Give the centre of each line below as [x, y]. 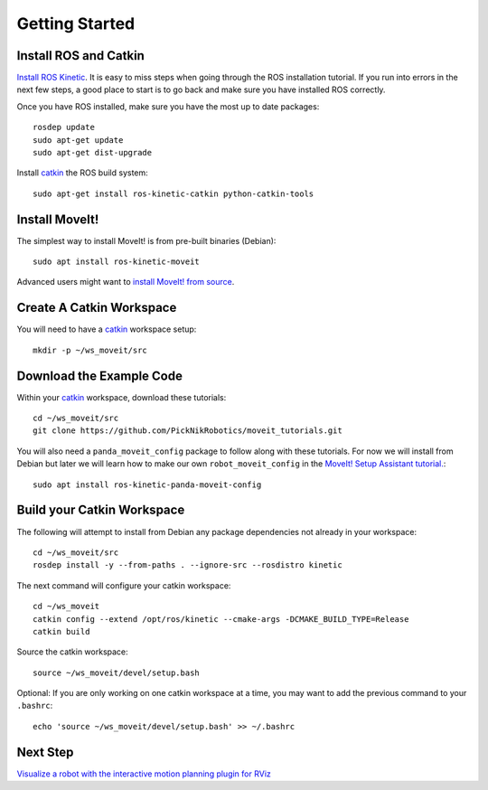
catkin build [61, 631]
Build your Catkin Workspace [101, 510]
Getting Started [76, 24]
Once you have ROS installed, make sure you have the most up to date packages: [168, 106]
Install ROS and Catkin [80, 56]
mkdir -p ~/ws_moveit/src [90, 350]
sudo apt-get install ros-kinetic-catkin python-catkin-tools [174, 193]
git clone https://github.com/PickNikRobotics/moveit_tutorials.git [188, 431]
